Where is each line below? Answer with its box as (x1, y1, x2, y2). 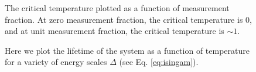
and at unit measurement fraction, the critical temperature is (5, 25, 224, 37)
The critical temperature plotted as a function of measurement (5, 2, 230, 13)
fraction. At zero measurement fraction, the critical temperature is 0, (5, 13, 252, 25)
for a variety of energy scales (5, 56, 107, 68)
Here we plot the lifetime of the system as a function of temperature (5, 44, 250, 56)
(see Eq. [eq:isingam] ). (119, 56, 199, 68)
